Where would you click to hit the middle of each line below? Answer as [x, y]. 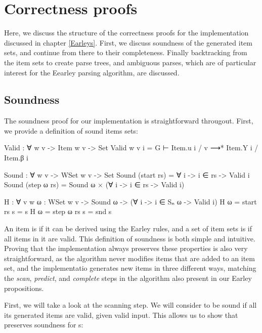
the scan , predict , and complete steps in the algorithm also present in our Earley [128, 278]
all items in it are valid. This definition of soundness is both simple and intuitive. [130, 238]
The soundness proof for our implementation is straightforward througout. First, [129, 121]
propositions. [24, 288]
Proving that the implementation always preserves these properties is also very [126, 248]
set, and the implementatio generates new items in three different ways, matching [130, 268]
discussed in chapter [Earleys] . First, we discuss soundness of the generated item [128, 42]
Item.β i [16, 158]
